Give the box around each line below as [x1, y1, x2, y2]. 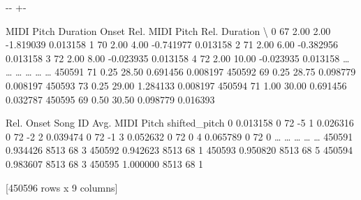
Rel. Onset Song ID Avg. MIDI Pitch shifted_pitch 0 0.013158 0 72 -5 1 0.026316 [6, 115, 354, 130]
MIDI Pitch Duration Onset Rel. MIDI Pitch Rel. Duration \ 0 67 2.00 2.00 [6, 23, 331, 38]
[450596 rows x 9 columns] [6, 180, 118, 194]
